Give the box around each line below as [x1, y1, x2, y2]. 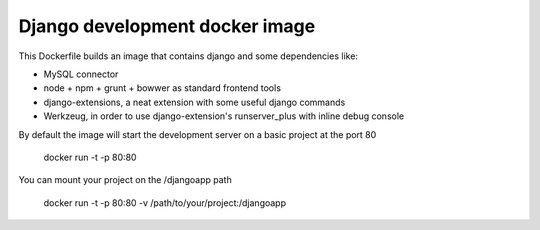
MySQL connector [43, 68, 119, 80]
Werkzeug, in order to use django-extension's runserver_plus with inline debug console [43, 110, 405, 122]
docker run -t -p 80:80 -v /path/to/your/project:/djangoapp [43, 196, 287, 209]
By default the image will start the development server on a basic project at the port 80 [18, 128, 377, 140]
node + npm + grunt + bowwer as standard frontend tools [43, 82, 282, 94]
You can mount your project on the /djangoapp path [18, 174, 232, 186]
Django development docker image [18, 15, 316, 37]
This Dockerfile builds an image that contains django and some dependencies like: [18, 50, 359, 62]
